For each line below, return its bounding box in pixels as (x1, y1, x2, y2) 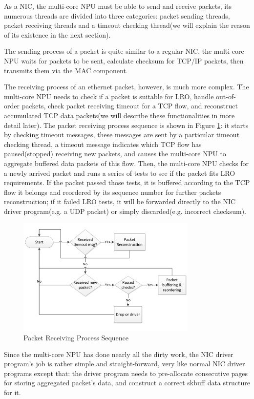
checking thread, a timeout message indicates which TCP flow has (4, 139, 202, 149)
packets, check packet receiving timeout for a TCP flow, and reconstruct (21, 101, 238, 111)
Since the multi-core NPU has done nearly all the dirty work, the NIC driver (4, 349, 233, 359)
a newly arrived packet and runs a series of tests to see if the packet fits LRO (4, 168, 235, 178)
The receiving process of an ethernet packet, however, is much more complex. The (4, 82, 249, 92)
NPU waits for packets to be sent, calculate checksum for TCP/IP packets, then (4, 55, 244, 65)
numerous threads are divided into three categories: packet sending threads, (4, 10, 230, 21)
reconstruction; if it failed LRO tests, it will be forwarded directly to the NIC (4, 196, 236, 207)
